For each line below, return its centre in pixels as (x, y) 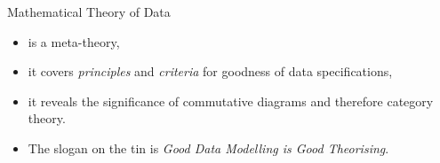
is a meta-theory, (74, 41)
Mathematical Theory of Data (89, 12)
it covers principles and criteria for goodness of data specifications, (210, 71)
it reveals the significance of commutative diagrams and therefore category (231, 101)
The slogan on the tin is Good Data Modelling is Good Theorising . (208, 147)
